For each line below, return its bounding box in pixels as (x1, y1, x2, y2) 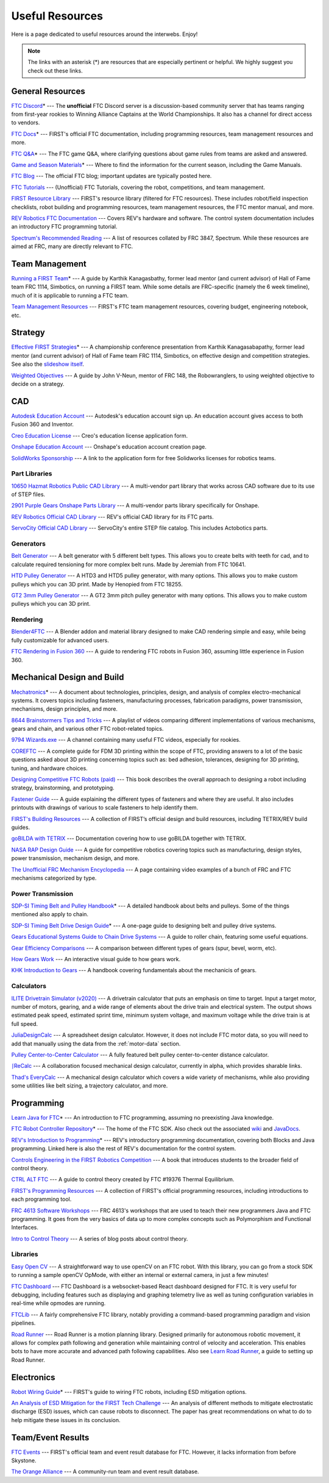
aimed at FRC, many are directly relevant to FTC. (11, 243, 133, 250)
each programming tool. (11, 1195, 72, 1203)
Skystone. (11, 1457, 37, 1464)
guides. (11, 823, 30, 831)
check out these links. (27, 67, 83, 74)
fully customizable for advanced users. (11, 636, 109, 644)
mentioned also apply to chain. (11, 911, 88, 918)
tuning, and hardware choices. (11, 764, 88, 772)
